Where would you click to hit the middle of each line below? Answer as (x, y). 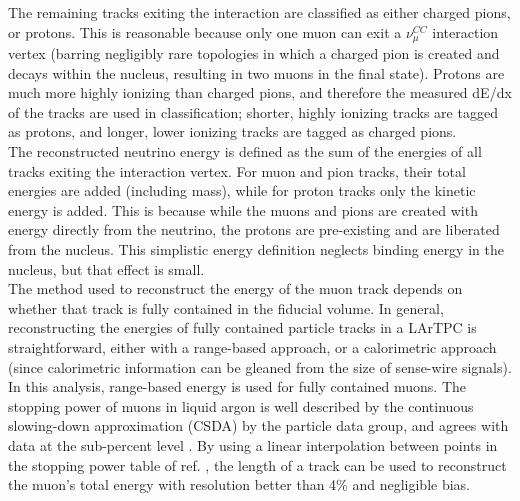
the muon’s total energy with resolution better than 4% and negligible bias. (239, 484)
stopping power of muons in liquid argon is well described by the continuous (241, 405)
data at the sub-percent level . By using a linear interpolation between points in (253, 444)
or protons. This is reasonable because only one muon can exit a (205, 31)
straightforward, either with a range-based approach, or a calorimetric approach (252, 346)
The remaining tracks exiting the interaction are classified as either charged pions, (259, 12)
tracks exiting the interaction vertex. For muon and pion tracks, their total (237, 170)
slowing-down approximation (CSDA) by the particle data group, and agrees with (258, 425)
